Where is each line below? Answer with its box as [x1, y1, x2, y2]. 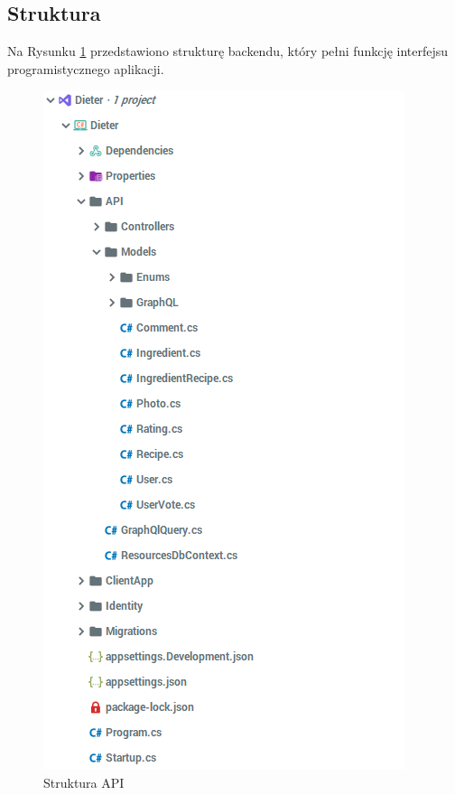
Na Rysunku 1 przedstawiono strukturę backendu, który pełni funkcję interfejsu [7, 42, 449, 61]
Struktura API [43, 772, 125, 791]
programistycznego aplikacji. [7, 59, 164, 78]
